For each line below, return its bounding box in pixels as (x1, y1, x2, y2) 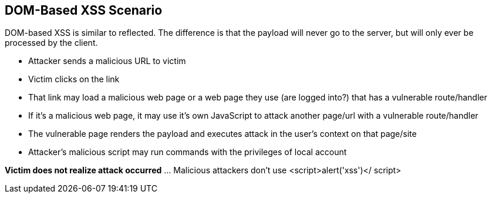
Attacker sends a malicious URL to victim (28, 56, 186, 66)
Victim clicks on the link (28, 74, 120, 85)
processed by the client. (5, 38, 98, 48)
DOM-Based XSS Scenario (5, 3, 163, 18)
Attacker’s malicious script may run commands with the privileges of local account (28, 147, 347, 157)
